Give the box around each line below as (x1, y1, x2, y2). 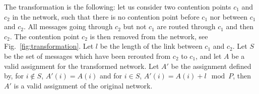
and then (226, 21, 254, 32)
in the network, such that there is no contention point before (12, 11, 200, 22)
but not (123, 21, 147, 32)
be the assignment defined (171, 60, 251, 71)
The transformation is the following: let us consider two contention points (4, 2, 231, 12)
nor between (210, 11, 248, 22)
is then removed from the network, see (90, 31, 208, 41)
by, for (4, 70, 24, 81)
